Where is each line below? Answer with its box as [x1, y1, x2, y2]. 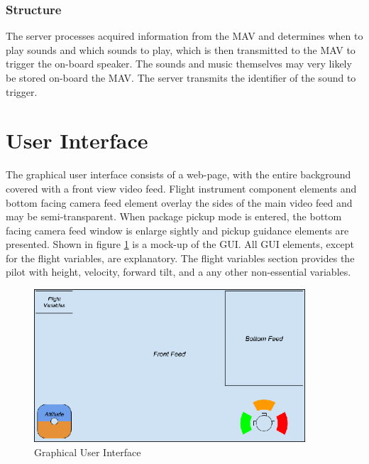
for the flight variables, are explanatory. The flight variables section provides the [6, 250, 355, 265]
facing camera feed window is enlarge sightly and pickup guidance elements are [6, 222, 349, 237]
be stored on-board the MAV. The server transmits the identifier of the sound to [6, 70, 356, 85]
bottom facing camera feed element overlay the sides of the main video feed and [6, 195, 353, 210]
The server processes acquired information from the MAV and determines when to [6, 28, 363, 43]
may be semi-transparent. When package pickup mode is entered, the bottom [6, 209, 342, 224]
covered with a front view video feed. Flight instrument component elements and [6, 180, 357, 195]
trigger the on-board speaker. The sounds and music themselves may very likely [6, 56, 352, 71]
